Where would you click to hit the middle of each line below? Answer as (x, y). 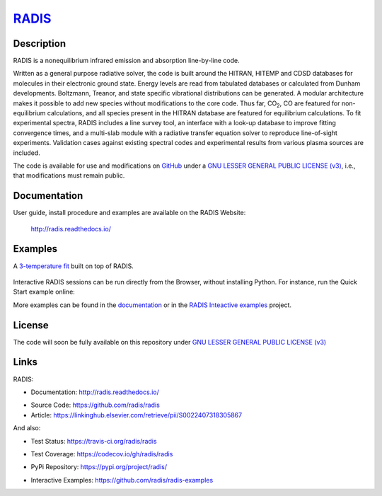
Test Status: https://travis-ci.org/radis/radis (94, 441)
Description (40, 44)
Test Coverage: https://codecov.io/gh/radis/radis (102, 454)
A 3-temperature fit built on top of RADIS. (73, 266)
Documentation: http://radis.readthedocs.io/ (95, 392)
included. (27, 153)
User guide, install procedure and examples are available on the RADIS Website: (129, 213)
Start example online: (44, 292)
